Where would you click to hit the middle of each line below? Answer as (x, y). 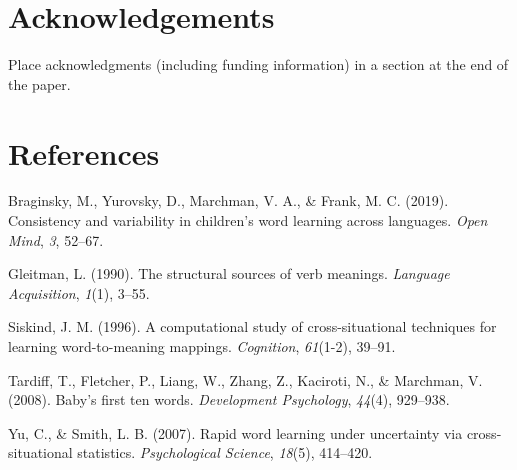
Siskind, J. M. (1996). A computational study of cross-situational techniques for (252, 326)
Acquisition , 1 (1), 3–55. (79, 292)
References (84, 152)
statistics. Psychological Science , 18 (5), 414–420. (225, 452)
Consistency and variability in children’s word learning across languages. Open (248, 220)
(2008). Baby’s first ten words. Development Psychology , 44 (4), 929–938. (229, 399)
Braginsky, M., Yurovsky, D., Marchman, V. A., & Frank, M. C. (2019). (228, 200)
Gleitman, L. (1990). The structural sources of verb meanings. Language (229, 273)
